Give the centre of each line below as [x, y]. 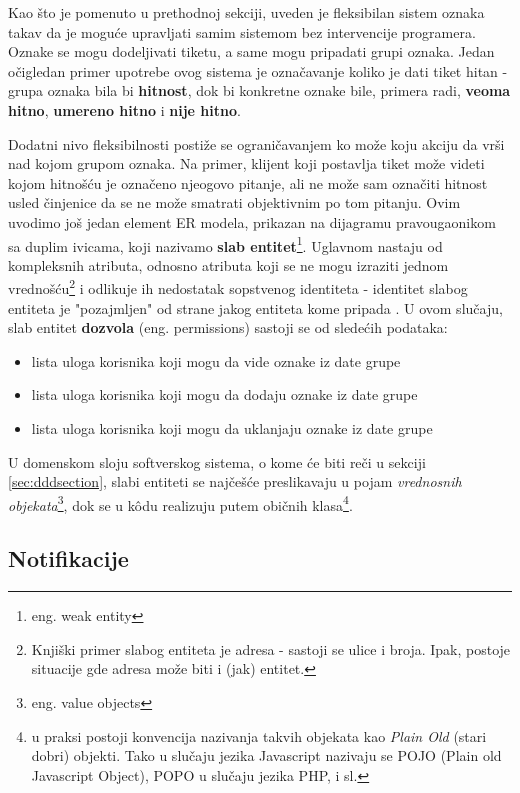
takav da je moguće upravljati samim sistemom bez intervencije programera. [242, 31]
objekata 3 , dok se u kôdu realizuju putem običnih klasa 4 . [180, 503]
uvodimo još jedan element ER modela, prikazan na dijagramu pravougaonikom [252, 221]
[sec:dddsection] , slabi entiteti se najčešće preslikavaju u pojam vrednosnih [235, 481]
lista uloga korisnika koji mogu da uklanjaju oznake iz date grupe [232, 428]
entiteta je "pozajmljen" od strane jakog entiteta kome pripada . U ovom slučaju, [255, 307]
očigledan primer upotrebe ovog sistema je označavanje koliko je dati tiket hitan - [258, 70]
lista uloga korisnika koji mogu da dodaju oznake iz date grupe [224, 394]
